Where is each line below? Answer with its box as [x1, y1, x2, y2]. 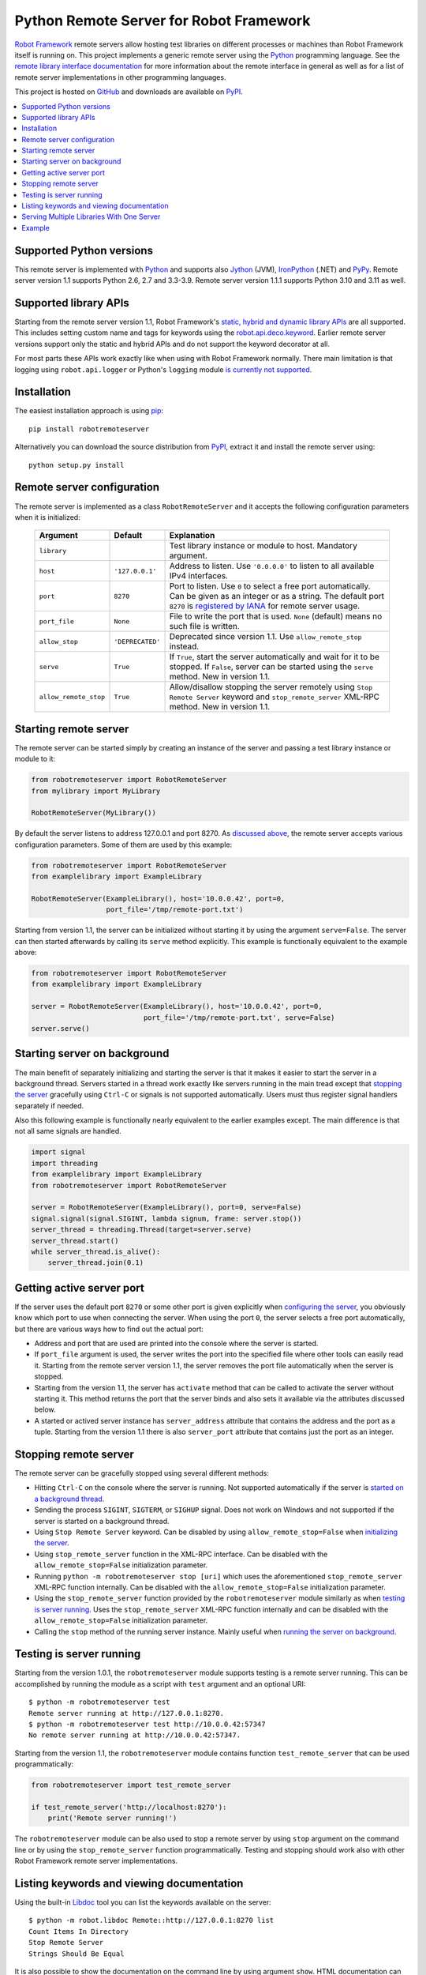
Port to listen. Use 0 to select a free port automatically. [169, 581, 371, 592]
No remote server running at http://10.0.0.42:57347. [28, 1731, 241, 1740]
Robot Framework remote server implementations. [14, 1856, 178, 1866]
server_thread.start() [31, 1236, 119, 1245]
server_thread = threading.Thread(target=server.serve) [31, 1225, 252, 1234]
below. [34, 1405, 56, 1414]
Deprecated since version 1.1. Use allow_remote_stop [169, 631, 362, 642]
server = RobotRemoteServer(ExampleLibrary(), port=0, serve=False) [31, 1203, 302, 1212]
